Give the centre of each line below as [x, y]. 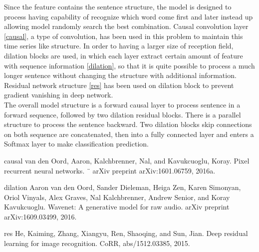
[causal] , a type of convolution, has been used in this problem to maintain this [124, 36]
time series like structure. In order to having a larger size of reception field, [119, 46]
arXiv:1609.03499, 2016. [40, 216]
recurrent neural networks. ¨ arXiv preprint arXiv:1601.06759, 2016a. [110, 170]
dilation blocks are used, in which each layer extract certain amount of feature [124, 55]
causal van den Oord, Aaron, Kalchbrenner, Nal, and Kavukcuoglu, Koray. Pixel [127, 160]
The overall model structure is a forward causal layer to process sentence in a [122, 104]
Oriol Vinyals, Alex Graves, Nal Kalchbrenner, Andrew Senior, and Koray [117, 197]
